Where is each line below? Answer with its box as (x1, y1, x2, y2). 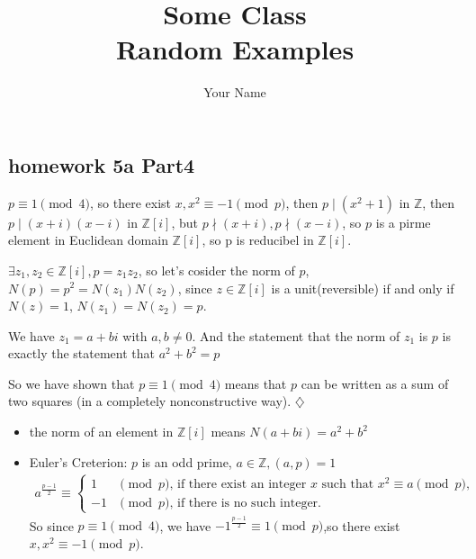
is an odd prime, (141, 452, 232, 471)
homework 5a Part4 (8, 150, 195, 178)
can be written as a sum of (301, 374, 449, 392)
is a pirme (375, 212, 431, 231)
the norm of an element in (29, 422, 174, 441)
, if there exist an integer (169, 477, 307, 491)
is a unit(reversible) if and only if (271, 278, 454, 297)
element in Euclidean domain (8, 230, 168, 249)
